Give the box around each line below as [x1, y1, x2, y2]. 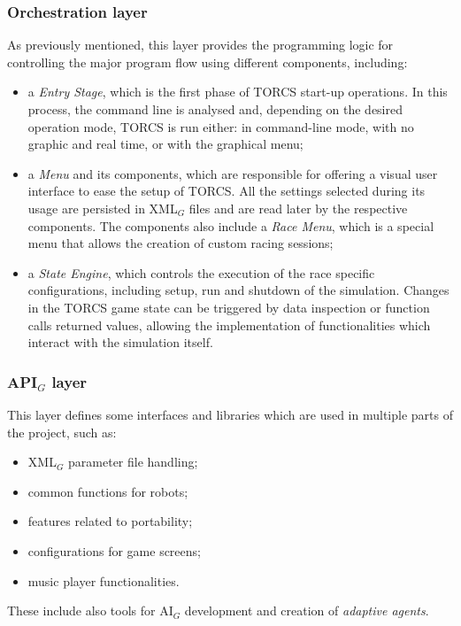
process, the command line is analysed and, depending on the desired [27, 100, 403, 118]
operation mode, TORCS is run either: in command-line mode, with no [27, 117, 414, 135]
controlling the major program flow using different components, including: [7, 52, 408, 71]
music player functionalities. [27, 571, 180, 590]
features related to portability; [27, 512, 193, 530]
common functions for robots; [27, 482, 188, 500]
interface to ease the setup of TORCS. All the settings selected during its [27, 182, 426, 200]
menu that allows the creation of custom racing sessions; [27, 234, 334, 252]
